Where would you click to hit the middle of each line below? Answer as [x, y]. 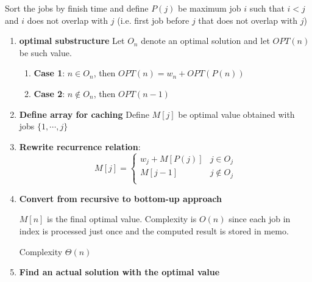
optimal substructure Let [72, 41]
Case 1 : [49, 73]
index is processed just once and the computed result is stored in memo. [154, 231]
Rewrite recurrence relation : [80, 146]
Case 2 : [49, 93]
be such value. [45, 52]
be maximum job [210, 8]
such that [267, 8]
